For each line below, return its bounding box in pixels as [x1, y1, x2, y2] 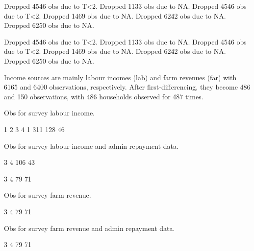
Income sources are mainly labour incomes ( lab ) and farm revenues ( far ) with [4, 72, 237, 82]
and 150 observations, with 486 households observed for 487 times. [4, 91, 203, 101]
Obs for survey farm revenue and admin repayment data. [4, 223, 175, 233]
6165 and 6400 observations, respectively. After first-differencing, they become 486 [4, 82, 251, 92]
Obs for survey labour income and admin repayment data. [4, 140, 178, 151]
